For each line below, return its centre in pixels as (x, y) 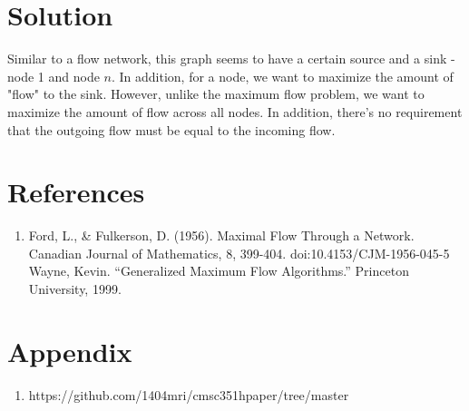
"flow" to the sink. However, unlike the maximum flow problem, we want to (216, 94)
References (76, 192)
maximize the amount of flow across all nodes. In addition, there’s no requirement (235, 111)
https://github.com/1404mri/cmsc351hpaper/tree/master (189, 394)
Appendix (70, 351)
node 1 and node (54, 76)
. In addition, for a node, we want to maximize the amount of (282, 76)
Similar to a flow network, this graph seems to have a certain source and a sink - (231, 59)
